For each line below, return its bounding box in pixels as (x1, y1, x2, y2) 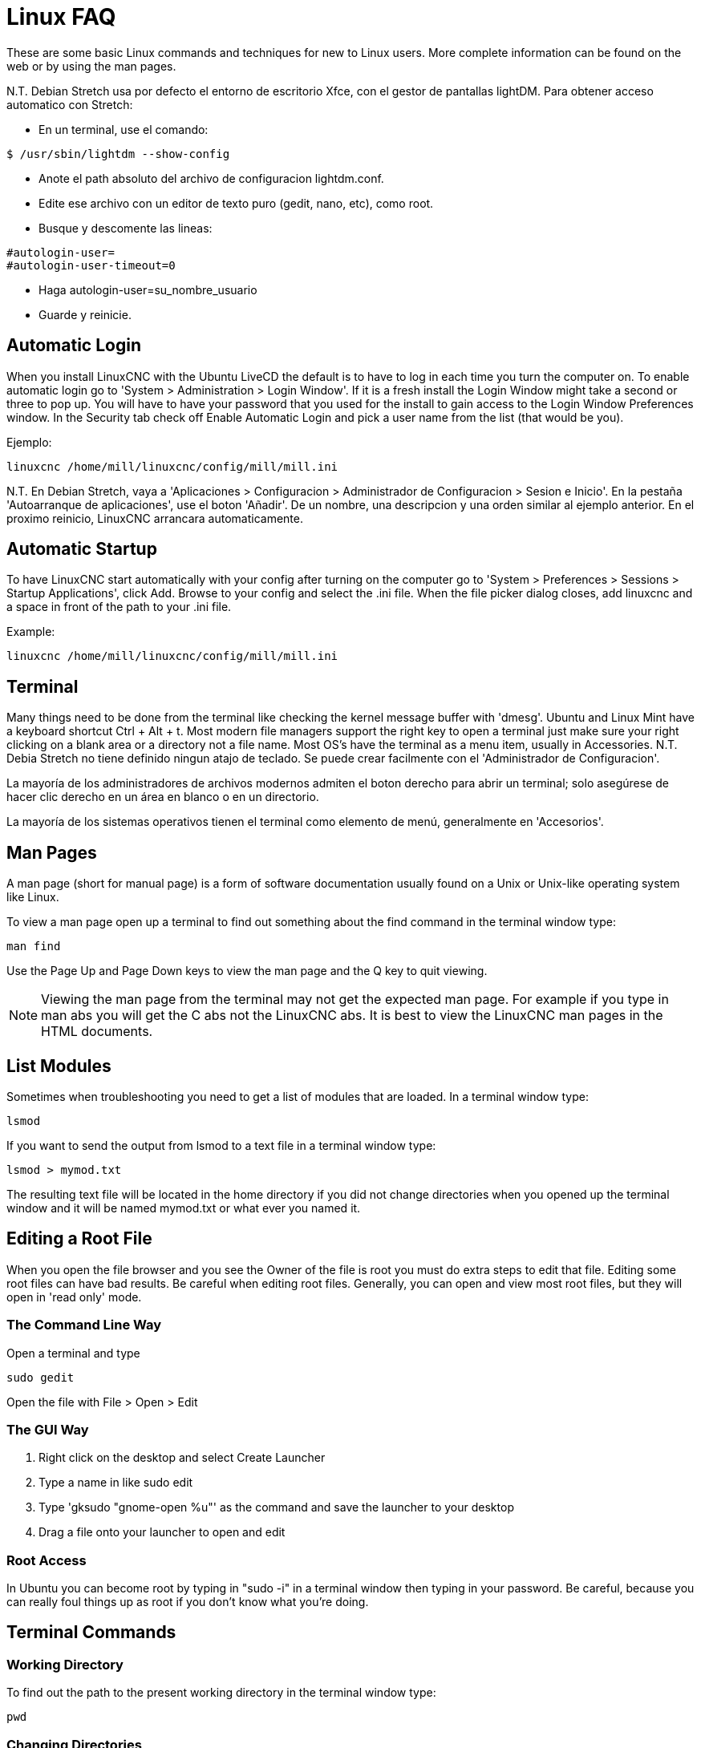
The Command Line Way (6, 1317, 162, 1333)
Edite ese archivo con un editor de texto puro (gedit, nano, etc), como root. (38, 196, 434, 210)
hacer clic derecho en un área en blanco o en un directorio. (6, 790, 319, 804)
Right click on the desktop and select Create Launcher (38, 1451, 326, 1465)
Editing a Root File (6, 1228, 152, 1249)
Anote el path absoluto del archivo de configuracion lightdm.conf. (38, 171, 384, 185)
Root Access (6, 1552, 87, 1568)
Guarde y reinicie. (38, 307, 132, 322)
